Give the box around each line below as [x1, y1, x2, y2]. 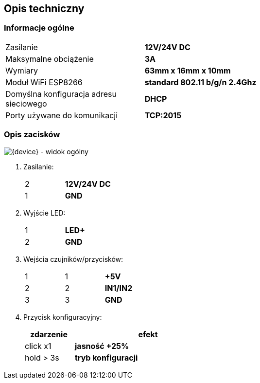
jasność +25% [75, 341, 129, 351]
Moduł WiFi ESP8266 [5, 77, 83, 87]
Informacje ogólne [4, 23, 74, 33]
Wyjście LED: [23, 208, 66, 217]
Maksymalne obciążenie [5, 54, 94, 64]
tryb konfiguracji [75, 352, 138, 363]
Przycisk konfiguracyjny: [23, 312, 102, 321]
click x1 [25, 341, 52, 351]
